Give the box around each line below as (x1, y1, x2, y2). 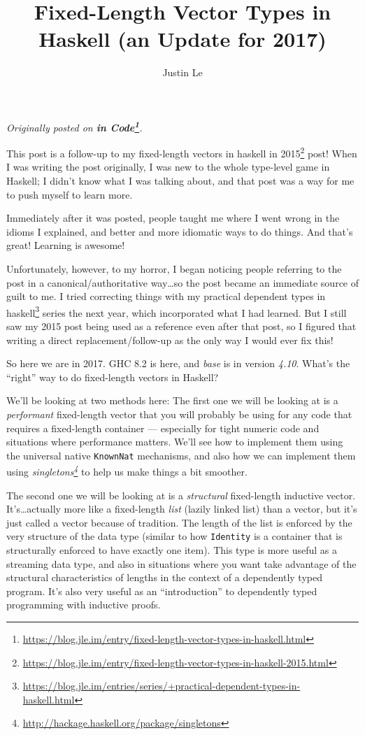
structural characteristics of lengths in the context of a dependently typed (6, 570, 322, 585)
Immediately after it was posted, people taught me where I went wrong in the (6, 210, 340, 225)
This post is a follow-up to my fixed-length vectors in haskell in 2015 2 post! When (6, 144, 357, 160)
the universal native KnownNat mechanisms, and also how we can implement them (6, 448, 356, 462)
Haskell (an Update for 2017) (38, 24, 327, 53)
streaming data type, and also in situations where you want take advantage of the (6, 556, 357, 571)
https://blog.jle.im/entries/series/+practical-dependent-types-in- (22, 678, 301, 693)
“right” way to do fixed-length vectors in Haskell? (6, 369, 219, 384)
